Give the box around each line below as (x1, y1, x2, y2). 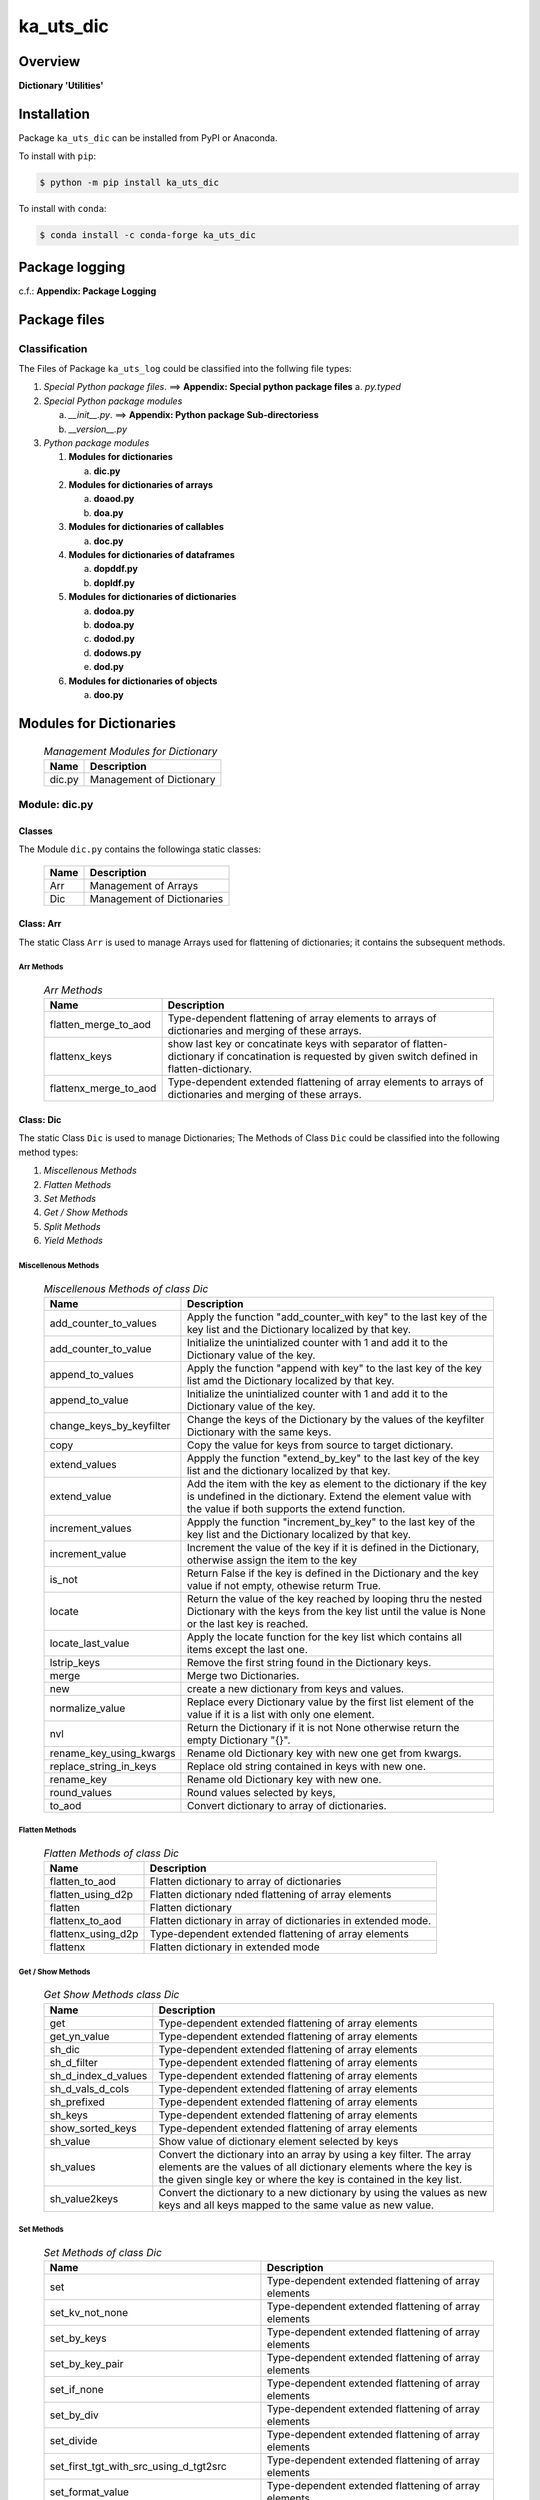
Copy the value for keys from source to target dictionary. (186, 1438, 454, 1452)
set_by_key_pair (49, 2357, 124, 2370)
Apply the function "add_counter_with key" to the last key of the (186, 1310, 488, 1324)
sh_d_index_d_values (49, 2068, 148, 2082)
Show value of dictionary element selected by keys (158, 2134, 399, 2148)
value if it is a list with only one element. (186, 1707, 375, 1721)
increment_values (49, 1521, 132, 1535)
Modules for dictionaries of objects (68, 675, 218, 687)
